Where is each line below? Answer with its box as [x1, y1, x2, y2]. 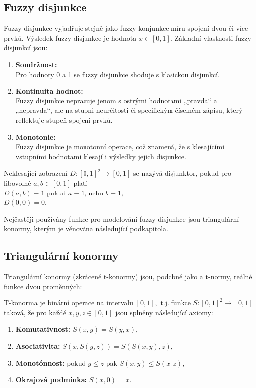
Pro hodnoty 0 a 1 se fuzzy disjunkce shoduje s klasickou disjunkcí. [15, 69, 220, 79]
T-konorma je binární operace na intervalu [4, 297, 133, 308]
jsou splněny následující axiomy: [115, 307, 213, 317]
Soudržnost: [15, 59, 57, 69]
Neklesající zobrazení [4, 168, 68, 178]
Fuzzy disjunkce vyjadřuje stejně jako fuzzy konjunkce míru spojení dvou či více [4, 23, 248, 33]
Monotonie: [15, 131, 56, 142]
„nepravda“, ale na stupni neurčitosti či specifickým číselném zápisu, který [15, 105, 243, 115]
